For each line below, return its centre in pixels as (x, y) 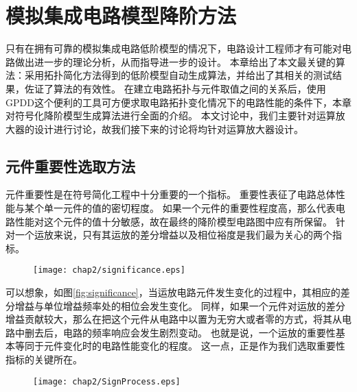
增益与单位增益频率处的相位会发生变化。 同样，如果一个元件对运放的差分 (180, 305)
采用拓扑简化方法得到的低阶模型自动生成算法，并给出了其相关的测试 (178, 75)
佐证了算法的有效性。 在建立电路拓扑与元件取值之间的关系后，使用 (175, 88)
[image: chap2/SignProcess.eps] (107, 381)
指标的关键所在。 (44, 359)
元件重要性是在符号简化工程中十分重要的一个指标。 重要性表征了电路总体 (171, 194)
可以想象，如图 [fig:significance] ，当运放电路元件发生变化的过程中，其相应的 (173, 292)
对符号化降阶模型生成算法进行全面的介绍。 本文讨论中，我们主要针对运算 (171, 115)
